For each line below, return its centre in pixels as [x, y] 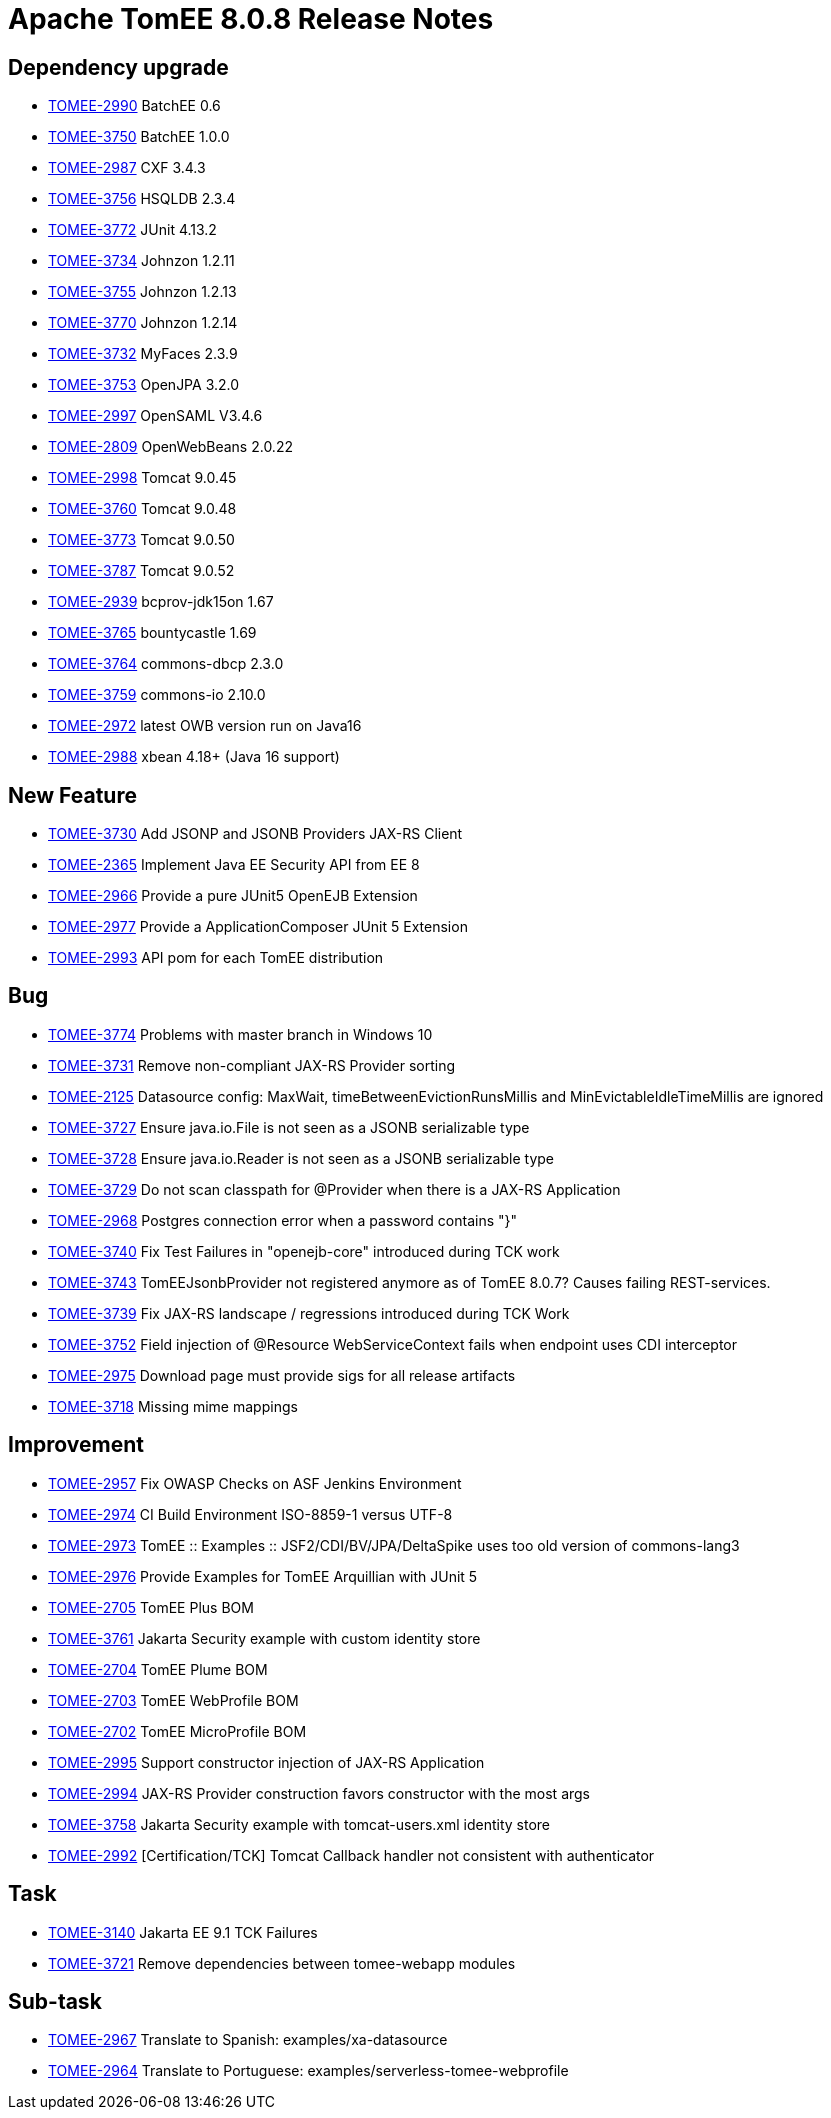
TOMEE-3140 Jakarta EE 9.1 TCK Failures [183, 1932]
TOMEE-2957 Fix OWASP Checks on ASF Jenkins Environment [255, 1483]
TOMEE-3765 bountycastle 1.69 [152, 633]
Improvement [76, 1445]
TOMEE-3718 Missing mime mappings [173, 1406]
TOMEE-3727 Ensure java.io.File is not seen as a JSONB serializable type [289, 1127]
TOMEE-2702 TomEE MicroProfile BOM [177, 1731]
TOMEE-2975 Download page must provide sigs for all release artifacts [282, 1375]
